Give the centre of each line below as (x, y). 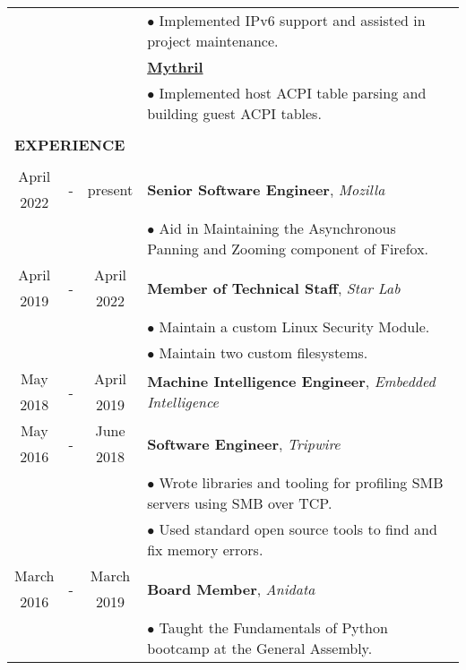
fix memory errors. (205, 550)
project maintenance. (213, 41)
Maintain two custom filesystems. (263, 352)
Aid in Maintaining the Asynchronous (277, 228)
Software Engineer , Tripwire (244, 443)
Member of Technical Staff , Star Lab (274, 288)
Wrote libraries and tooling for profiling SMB (301, 482)
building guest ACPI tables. (234, 113)
